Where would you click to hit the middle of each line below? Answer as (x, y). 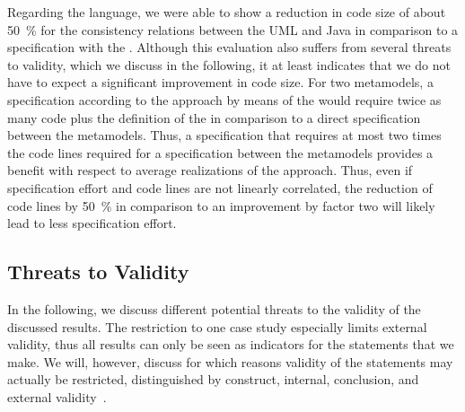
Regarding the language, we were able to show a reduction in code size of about (227, 12)
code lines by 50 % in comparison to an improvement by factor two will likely (221, 205)
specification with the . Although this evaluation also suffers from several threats (229, 47)
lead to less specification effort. (92, 223)
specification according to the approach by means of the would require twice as (224, 99)
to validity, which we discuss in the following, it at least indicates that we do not (229, 64)
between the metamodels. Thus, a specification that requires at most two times (224, 135)
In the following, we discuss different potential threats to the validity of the (214, 308)
